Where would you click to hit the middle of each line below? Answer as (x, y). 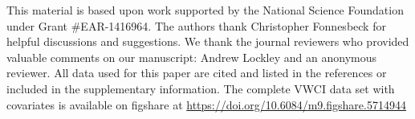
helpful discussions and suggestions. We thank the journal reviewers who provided (208, 41)
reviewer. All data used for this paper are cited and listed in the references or (197, 73)
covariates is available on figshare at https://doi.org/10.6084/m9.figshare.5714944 (206, 104)
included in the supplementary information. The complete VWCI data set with (201, 88)
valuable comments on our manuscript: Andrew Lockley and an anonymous (191, 57)
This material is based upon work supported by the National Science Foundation (205, 10)
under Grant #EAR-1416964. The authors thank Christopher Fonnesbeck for (196, 25)
